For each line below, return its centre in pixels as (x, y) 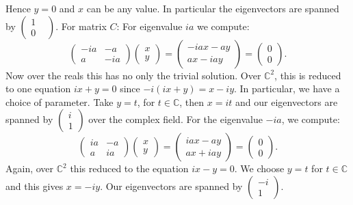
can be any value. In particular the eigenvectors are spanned (213, 8)
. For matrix (81, 26)
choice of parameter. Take (60, 101)
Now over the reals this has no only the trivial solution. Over (133, 75)
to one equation (38, 88)
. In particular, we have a (287, 88)
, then (192, 101)
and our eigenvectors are (287, 101)
